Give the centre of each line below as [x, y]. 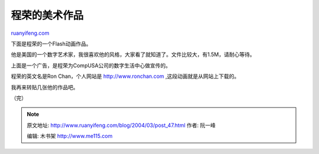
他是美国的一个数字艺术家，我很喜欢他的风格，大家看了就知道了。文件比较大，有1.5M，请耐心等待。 [133, 55]
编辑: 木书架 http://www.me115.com [70, 136]
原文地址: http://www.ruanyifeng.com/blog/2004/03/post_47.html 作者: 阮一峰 [121, 125]
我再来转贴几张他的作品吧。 [45, 87]
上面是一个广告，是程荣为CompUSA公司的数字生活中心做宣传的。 [91, 65]
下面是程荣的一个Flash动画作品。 [51, 44]
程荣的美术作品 [47, 15]
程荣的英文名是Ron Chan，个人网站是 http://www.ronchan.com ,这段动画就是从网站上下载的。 [125, 76]
